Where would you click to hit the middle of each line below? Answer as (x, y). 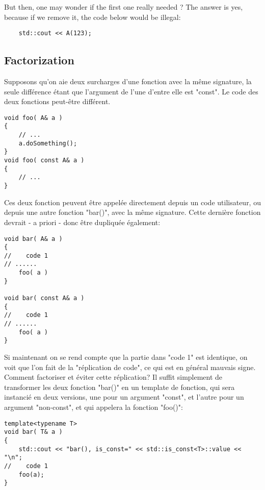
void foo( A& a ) (33, 118)
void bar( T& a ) (33, 432)
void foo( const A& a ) (44, 161)
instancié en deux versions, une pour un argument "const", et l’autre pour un (124, 397)
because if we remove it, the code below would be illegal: (92, 17)
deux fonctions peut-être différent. (57, 101)
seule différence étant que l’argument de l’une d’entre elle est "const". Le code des (131, 91)
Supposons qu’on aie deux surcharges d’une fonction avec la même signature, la (128, 81)
